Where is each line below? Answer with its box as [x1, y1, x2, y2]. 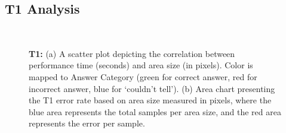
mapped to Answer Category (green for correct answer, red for [29, 70, 257, 83]
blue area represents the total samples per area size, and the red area [29, 105, 281, 118]
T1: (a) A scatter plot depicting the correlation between [29, 47, 235, 59]
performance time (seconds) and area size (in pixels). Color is [29, 59, 253, 71]
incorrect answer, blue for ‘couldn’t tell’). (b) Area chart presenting [29, 82, 275, 94]
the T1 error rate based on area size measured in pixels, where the [29, 94, 272, 106]
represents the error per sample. [29, 117, 145, 129]
